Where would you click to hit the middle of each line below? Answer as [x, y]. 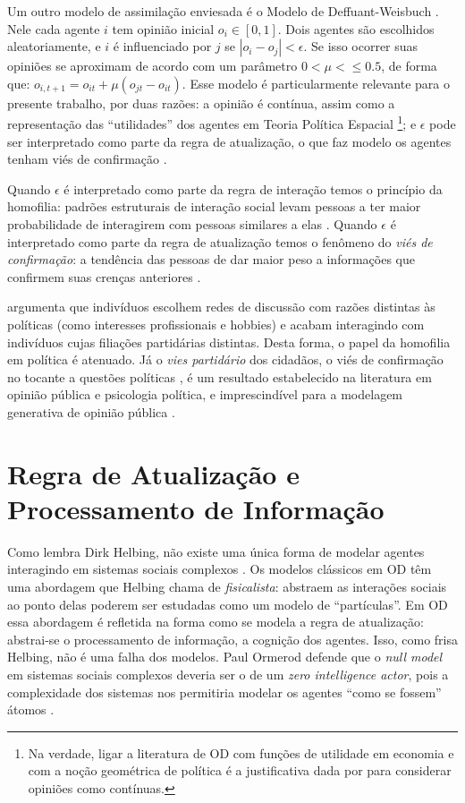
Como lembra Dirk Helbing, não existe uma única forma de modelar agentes [216, 551]
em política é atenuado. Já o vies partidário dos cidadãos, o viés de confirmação [225, 359]
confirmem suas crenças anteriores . [104, 276]
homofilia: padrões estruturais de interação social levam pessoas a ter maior [214, 206]
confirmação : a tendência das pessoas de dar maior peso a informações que [211, 259]
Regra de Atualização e [153, 473]
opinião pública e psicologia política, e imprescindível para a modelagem [205, 394]
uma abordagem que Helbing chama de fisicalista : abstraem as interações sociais [227, 587]
